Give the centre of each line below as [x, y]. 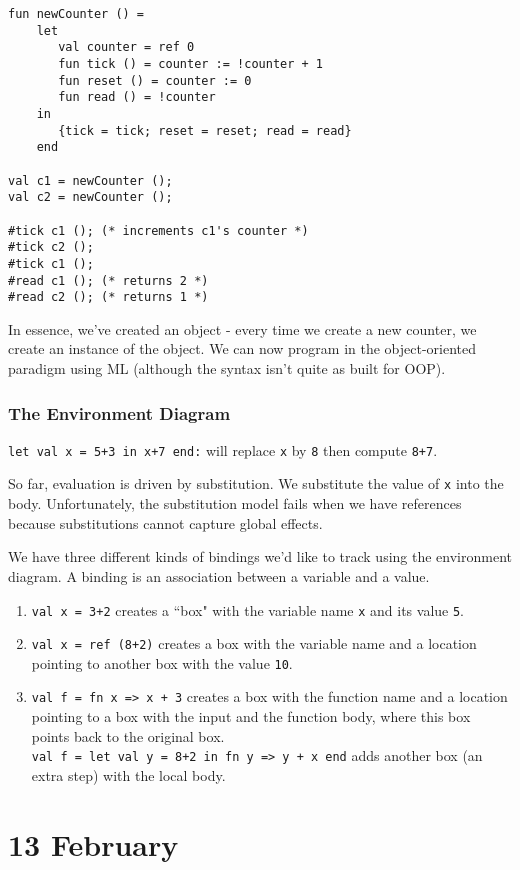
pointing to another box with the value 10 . [162, 662]
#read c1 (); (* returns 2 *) [108, 280]
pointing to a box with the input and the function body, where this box [251, 716]
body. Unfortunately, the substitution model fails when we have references [235, 503]
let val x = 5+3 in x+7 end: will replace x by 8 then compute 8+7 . [223, 449]
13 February [93, 843]
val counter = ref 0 [126, 47]
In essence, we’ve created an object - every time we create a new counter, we [242, 328]
